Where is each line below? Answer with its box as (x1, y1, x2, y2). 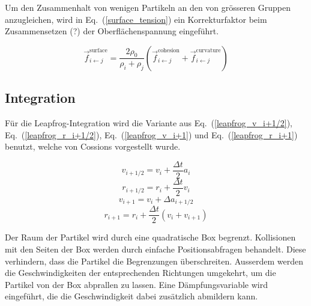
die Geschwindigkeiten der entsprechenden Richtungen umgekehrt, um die (5, 266, 276, 279)
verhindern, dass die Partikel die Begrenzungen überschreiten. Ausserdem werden (5, 254, 303, 267)
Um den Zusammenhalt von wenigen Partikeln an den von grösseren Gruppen (5, 1, 291, 13)
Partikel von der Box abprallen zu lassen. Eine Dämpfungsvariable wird (5, 278, 268, 290)
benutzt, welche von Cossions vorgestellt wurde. (5, 140, 181, 153)
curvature (196, 47, 221, 54)
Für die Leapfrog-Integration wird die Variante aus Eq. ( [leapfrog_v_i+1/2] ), (5, 116, 293, 129)
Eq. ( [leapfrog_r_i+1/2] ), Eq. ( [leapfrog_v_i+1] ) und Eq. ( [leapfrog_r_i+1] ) (5, 128, 298, 141)
